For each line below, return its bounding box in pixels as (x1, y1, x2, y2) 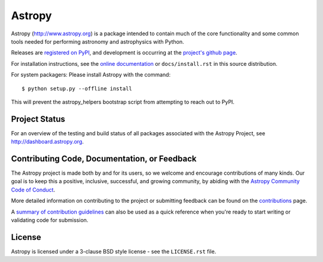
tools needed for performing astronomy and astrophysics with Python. (11, 38, 185, 45)
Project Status (11, 114, 66, 124)
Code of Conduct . (11, 186, 56, 193)
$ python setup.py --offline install (22, 85, 133, 92)
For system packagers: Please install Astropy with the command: (11, 71, 170, 78)
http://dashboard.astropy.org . (11, 138, 84, 145)
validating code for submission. (11, 217, 89, 224)
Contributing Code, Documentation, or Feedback (11, 154, 197, 164)
